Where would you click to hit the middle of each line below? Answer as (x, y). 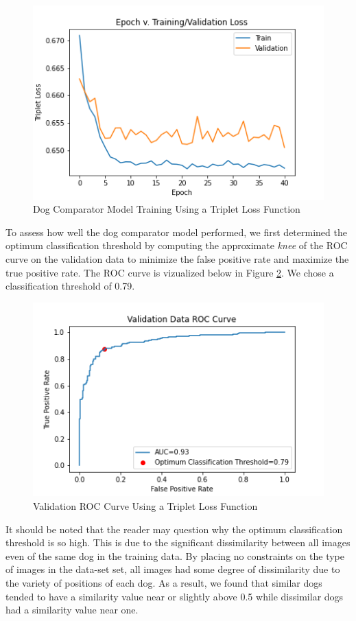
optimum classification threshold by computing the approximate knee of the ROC (177, 245)
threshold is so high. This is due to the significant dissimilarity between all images (178, 542)
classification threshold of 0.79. (70, 286)
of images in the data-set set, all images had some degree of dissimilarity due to (173, 569)
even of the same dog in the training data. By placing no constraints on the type (175, 555)
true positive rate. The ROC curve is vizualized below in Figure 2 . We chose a (170, 272)
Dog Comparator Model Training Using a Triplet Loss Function (167, 209)
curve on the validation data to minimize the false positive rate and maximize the (177, 259)
